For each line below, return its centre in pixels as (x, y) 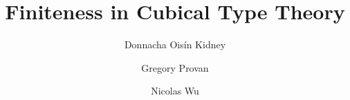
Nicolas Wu (175, 91)
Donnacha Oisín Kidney (175, 44)
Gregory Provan (175, 67)
